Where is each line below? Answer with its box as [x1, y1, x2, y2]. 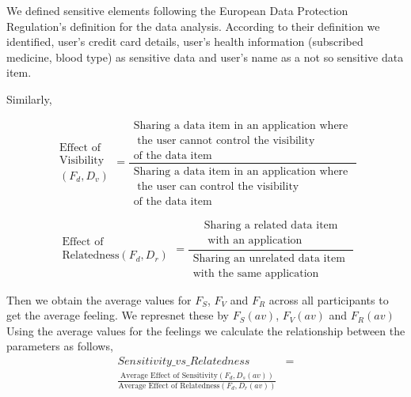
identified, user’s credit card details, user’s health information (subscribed [6, 33, 363, 50]
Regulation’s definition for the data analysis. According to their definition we [6, 17, 380, 34]
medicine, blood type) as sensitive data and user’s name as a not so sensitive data [6, 48, 404, 65]
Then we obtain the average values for [6, 291, 192, 308]
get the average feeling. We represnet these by [6, 307, 230, 323]
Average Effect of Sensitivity [120, 372, 218, 380]
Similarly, [6, 90, 52, 107]
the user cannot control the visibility [137, 134, 315, 146]
